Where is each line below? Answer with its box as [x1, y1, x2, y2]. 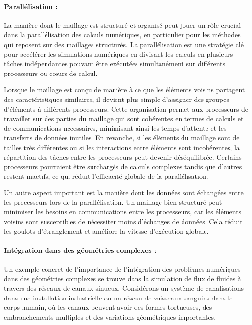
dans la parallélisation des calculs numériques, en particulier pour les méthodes [4, 29, 241, 40]
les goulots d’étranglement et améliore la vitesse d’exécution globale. [4, 225, 209, 236]
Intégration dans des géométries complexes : [4, 245, 157, 255]
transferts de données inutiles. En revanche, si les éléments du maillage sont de [4, 132, 240, 143]
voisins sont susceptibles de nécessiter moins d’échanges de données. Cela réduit [4, 216, 243, 226]
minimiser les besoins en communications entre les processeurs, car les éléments [4, 206, 242, 217]
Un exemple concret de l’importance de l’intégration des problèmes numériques [4, 264, 241, 274]
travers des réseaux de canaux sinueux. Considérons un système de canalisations [4, 283, 244, 293]
